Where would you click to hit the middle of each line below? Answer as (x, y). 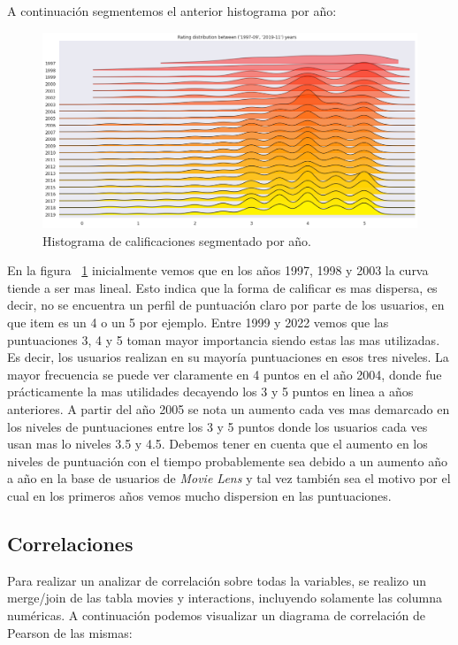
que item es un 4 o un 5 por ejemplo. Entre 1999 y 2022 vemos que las (198, 322)
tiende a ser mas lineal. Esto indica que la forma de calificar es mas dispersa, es (222, 287)
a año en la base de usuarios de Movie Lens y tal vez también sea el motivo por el (229, 478)
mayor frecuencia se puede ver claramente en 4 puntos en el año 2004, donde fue (225, 374)
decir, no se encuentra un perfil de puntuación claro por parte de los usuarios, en (226, 305)
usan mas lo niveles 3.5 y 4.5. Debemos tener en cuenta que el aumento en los (218, 444)
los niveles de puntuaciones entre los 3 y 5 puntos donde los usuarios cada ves (218, 426)
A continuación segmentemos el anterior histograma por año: (172, 11)
